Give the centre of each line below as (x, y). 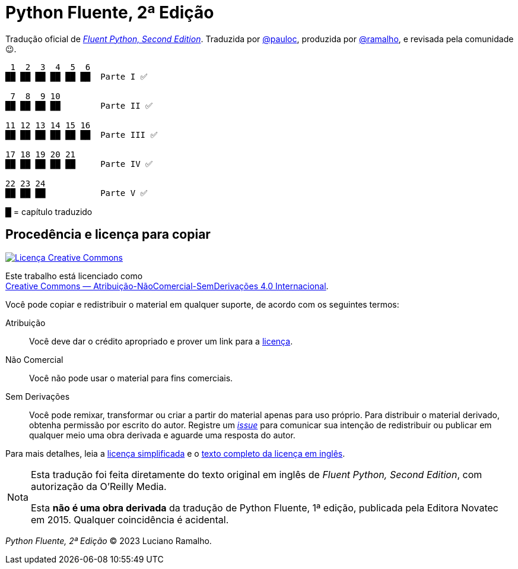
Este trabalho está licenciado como (74, 276)
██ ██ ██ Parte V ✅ (77, 193)
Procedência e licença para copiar (108, 235)
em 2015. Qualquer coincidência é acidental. (130, 519)
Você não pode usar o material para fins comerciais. (131, 378)
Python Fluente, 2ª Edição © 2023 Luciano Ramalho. (109, 540)
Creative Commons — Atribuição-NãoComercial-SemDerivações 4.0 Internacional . (167, 286)
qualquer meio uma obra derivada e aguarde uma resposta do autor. (162, 435)
